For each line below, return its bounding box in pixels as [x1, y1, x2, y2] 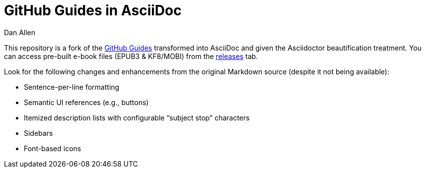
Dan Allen [4, 28, 36, 37]
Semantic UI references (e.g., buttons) [24, 98, 149, 107]
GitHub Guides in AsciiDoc [4, 2, 182, 19]
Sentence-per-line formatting [24, 82, 120, 91]
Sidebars [24, 128, 53, 137]
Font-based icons [24, 144, 81, 153]
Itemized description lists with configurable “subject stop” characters [24, 113, 250, 122]
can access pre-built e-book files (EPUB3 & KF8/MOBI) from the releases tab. [4, 52, 258, 60]
